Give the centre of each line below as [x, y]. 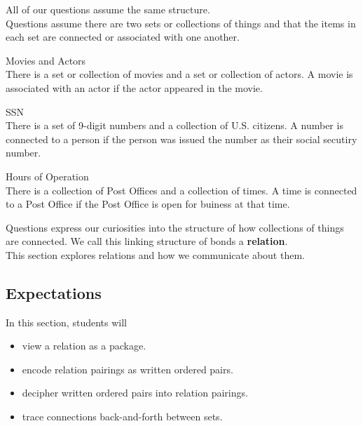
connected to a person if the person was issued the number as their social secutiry [181, 139]
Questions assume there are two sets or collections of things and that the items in [181, 23]
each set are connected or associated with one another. [123, 37]
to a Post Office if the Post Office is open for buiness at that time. [148, 204]
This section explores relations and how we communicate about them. [155, 254]
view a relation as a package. [84, 346]
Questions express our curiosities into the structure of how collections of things [175, 227]
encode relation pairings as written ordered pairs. [128, 369]
